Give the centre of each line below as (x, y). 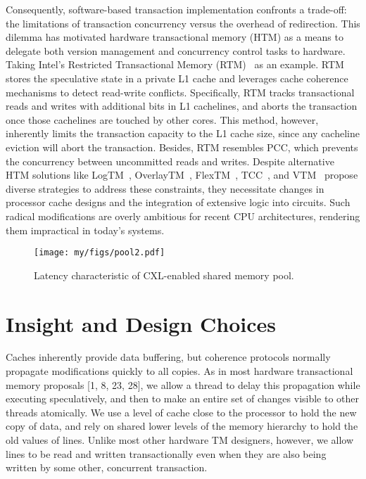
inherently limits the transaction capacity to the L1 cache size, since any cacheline (183, 133)
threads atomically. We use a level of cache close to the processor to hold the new (181, 412)
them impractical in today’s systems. (85, 230)
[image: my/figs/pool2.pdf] (100, 253)
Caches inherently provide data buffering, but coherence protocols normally (168, 357)
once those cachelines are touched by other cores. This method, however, (162, 119)
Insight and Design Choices (141, 323)
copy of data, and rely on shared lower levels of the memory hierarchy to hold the (182, 426)
